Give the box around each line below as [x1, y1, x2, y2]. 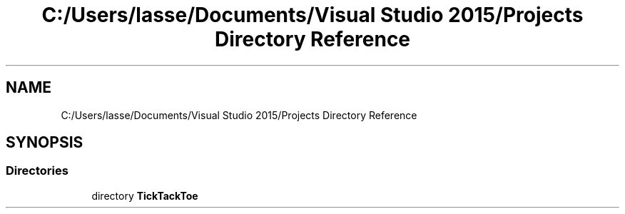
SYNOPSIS [6, 133, 83, 152]
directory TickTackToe [91, 189, 198, 202]
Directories [6, 163, 68, 178]
